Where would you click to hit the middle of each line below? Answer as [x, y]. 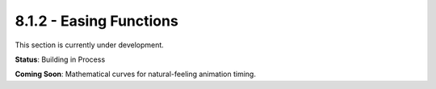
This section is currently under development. [90, 45]
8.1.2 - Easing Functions [97, 21]
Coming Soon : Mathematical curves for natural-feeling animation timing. [135, 74]
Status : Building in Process [60, 59]
